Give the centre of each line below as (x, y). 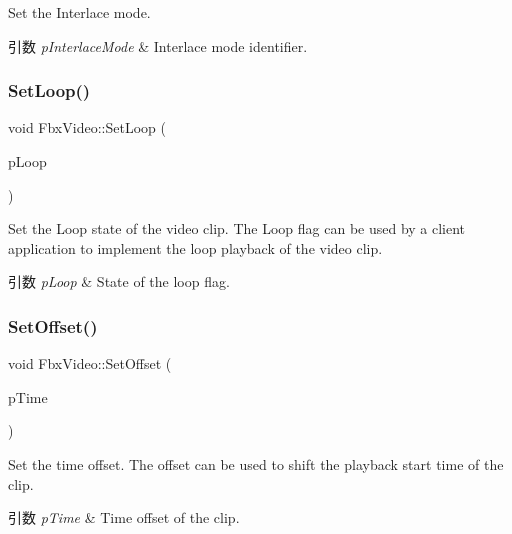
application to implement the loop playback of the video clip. (195, 247)
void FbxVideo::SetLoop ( (87, 127)
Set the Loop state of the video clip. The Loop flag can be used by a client (237, 228)
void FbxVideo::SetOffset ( (90, 363)
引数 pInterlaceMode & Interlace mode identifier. (158, 45)
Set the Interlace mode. (79, 12)
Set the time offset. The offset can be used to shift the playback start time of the (256, 463)
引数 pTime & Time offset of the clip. (124, 517)
